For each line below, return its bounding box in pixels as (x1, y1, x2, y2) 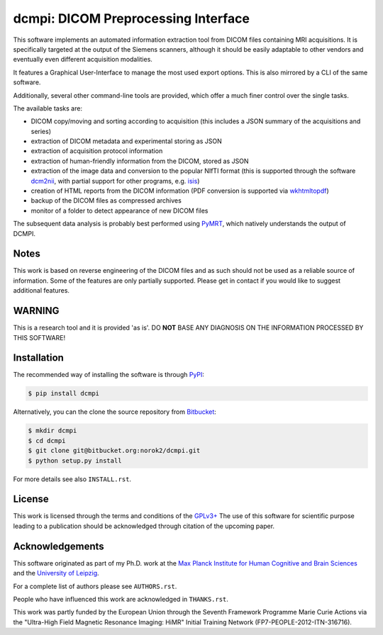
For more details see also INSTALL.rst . (13, 475, 131, 483)
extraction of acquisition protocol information (30, 147, 163, 155)
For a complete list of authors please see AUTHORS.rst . (13, 582, 177, 590)
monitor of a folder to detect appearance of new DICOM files (30, 206, 209, 215)
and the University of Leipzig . (13, 569, 99, 578)
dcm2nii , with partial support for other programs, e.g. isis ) (30, 176, 200, 185)
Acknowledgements (13, 540, 104, 552)
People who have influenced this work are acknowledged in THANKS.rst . (13, 595, 228, 603)
